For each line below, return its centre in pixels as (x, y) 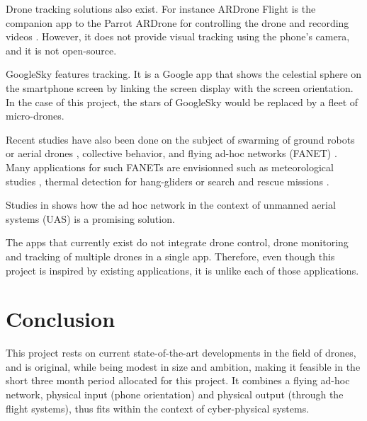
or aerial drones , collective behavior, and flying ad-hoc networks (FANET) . (171, 153)
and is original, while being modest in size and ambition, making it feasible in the (183, 366)
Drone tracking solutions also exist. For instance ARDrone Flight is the (161, 8)
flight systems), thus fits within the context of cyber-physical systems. (158, 408)
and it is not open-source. (61, 50)
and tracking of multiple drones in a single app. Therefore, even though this (170, 256)
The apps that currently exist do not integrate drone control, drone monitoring (177, 242)
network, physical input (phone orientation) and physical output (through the (175, 394)
